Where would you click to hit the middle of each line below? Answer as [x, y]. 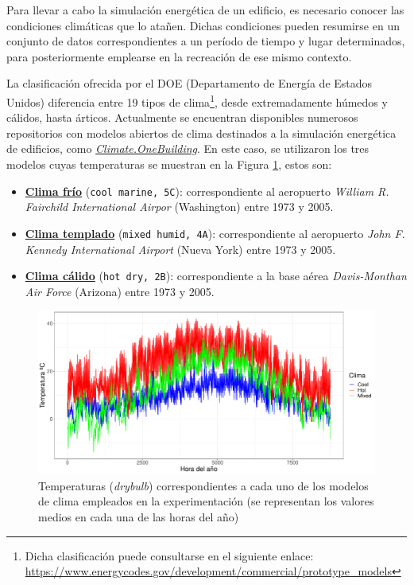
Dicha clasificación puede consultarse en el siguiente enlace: [169, 555]
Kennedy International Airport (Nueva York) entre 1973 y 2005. [180, 249]
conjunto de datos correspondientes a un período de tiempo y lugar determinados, [206, 41]
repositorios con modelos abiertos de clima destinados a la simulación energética [201, 133]
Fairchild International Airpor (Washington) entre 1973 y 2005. [179, 207]
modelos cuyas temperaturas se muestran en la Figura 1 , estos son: [169, 164]
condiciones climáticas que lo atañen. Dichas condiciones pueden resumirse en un [203, 25]
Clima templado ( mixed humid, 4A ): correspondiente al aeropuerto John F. [215, 233]
